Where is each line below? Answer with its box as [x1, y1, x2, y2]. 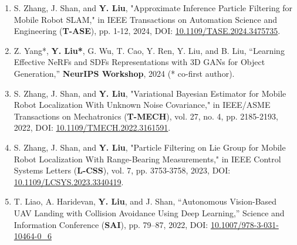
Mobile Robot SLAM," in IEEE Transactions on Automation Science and [14, 13, 278, 25]
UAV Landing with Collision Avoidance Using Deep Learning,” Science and [14, 206, 285, 219]
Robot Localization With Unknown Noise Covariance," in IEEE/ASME [14, 98, 271, 111]
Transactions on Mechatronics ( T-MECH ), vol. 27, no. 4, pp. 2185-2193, [14, 110, 278, 122]
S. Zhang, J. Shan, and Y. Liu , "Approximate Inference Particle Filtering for [14, 2, 293, 13]
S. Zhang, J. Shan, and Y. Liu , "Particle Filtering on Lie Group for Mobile [14, 141, 286, 153]
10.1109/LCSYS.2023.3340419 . [14, 175, 124, 188]
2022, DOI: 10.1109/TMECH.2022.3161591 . [14, 121, 171, 134]
